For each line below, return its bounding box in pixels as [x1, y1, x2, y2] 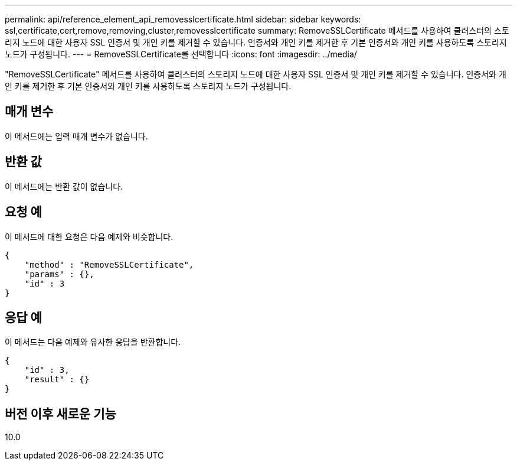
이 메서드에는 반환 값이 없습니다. [5, 181, 123, 191]
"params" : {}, [24, 269, 94, 279]
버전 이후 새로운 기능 [5, 406, 116, 421]
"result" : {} [24, 375, 90, 385]
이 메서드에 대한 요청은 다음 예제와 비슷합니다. [5, 231, 174, 242]
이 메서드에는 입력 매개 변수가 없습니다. [5, 131, 148, 141]
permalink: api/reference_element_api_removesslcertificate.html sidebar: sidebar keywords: [5, 14, 361, 24]
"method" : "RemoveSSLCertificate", [24, 259, 194, 269]
